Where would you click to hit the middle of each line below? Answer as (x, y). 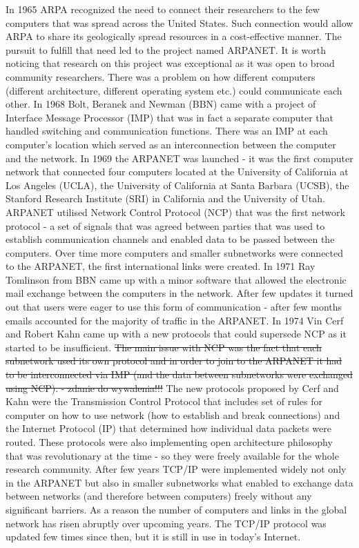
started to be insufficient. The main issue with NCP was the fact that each (164, 347)
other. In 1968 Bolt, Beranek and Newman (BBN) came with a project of (161, 104)
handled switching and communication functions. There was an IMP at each (167, 131)
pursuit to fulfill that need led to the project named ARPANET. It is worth (166, 49)
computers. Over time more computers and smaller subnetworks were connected (175, 252)
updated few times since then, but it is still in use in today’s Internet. (153, 537)
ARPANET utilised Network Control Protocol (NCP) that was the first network (175, 212)
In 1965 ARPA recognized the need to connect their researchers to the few (163, 9)
